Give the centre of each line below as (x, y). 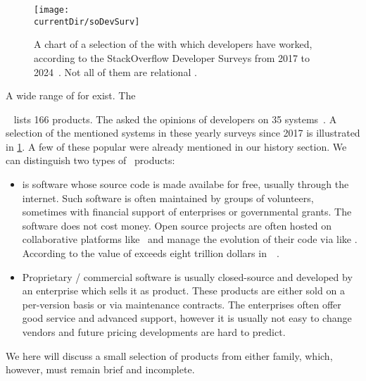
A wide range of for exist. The (71, 95)
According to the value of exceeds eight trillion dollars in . (151, 253)
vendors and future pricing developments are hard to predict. (154, 332)
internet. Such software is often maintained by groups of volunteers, (168, 198)
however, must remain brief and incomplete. (100, 369)
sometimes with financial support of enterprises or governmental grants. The (187, 212)
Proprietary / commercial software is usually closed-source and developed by (187, 276)
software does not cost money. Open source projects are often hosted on (177, 225)
